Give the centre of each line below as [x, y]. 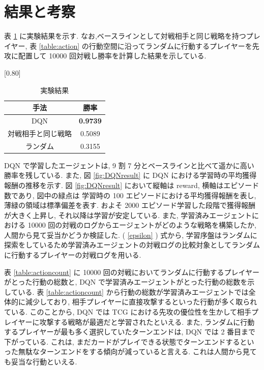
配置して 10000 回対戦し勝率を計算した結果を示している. [112, 56]
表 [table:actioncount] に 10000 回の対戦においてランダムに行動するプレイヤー [132, 272]
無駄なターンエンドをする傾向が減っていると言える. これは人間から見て [137, 351]
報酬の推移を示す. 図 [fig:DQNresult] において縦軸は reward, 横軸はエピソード [132, 185]
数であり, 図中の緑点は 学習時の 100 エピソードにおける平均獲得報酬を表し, [130, 195]
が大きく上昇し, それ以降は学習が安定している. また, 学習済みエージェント [128, 215]
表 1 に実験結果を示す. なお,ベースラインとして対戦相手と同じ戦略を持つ [125, 36]
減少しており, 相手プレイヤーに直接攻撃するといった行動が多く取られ [141, 302]
